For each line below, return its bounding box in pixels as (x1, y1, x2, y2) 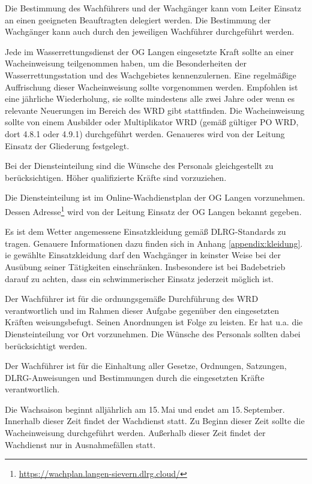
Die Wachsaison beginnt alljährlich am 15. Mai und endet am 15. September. (5, 403, 285, 415)
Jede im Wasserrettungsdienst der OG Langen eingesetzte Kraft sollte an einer (5, 45, 294, 58)
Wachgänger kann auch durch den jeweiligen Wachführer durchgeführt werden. (5, 25, 295, 38)
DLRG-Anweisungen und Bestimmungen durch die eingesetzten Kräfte (5, 371, 265, 383)
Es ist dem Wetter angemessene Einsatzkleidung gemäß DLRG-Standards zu (5, 225, 286, 238)
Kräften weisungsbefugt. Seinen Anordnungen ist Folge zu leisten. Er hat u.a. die (5, 316, 303, 328)
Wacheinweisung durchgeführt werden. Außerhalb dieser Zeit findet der (5, 426, 266, 439)
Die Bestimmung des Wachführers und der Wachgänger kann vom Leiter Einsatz (5, 2, 302, 14)
